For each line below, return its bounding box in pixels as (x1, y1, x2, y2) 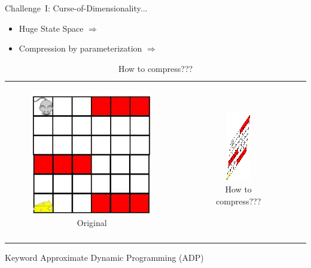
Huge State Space (19, 22, 84, 34)
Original (77, 216, 107, 229)
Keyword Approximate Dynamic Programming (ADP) (5, 251, 204, 263)
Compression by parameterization (19, 42, 142, 55)
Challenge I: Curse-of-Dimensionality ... (5, 2, 148, 14)
